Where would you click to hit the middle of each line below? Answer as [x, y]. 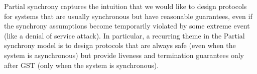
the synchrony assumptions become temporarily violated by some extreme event [127, 26]
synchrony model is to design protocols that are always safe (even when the [120, 45]
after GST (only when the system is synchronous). [82, 65]
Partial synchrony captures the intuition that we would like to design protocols [125, 6]
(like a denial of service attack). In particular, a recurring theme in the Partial [124, 35]
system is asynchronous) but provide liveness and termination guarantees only [124, 55]
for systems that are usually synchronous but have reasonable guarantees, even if [128, 16]
